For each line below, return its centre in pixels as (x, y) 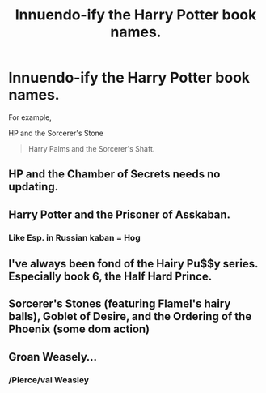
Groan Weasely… (53, 357)
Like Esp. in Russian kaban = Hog (74, 237)
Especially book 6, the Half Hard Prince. (110, 277)
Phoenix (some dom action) (79, 329)
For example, (30, 117)
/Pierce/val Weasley (49, 380)
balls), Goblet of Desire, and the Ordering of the (130, 316)
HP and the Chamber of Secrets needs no (114, 175)
